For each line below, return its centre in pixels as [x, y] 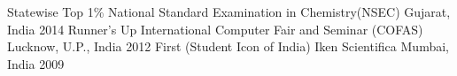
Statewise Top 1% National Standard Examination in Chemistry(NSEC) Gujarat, [229, 11]
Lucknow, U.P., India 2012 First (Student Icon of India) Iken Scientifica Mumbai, [228, 46]
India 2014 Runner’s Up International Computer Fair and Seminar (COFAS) [215, 29]
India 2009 [36, 63]
